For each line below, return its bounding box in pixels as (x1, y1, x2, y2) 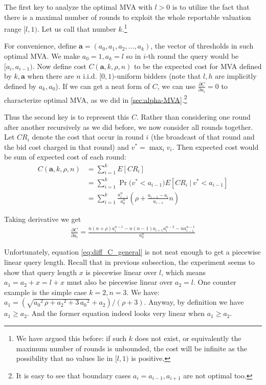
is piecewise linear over (85, 266, 157, 277)
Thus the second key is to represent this (4, 111, 129, 122)
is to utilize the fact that (172, 2, 250, 12)
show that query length (4, 266, 77, 277)
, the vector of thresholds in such (150, 40, 254, 51)
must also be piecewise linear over (66, 277, 173, 287)
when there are (27, 71, 74, 81)
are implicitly (215, 71, 257, 81)
